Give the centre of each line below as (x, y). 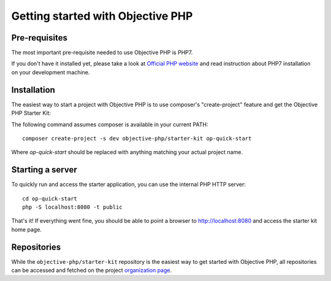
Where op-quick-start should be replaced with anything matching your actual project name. (127, 152)
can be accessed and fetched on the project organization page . (92, 271)
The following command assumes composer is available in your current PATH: (110, 124)
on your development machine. (51, 72)
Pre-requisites (39, 38)
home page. (27, 229)
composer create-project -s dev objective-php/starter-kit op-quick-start (137, 138)
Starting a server (44, 170)
